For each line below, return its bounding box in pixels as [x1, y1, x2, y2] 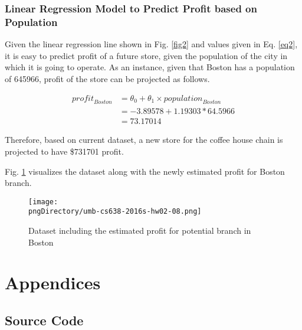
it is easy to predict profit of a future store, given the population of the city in [5, 49, 288, 61]
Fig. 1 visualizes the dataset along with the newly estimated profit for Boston [5, 165, 285, 177]
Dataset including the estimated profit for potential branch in [28, 224, 251, 237]
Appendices [5, 270, 101, 295]
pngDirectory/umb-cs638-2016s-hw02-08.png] [28, 207, 202, 216]
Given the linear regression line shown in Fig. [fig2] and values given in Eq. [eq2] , [5, 38, 298, 50]
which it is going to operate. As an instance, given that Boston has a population [5, 61, 295, 73]
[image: [28, 197, 58, 206]
